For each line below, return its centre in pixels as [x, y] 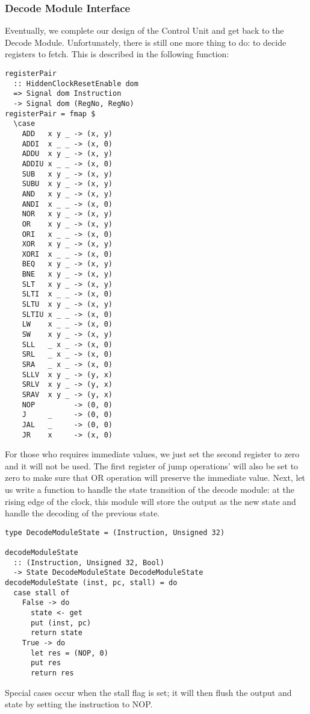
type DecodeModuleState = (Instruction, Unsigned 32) [115, 532]
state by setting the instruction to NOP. [79, 704]
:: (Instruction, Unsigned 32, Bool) [89, 562]
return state [56, 633]
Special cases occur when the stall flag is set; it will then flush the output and [148, 692]
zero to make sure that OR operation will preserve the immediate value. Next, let [155, 478]
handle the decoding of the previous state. [82, 513]
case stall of [42, 593]
